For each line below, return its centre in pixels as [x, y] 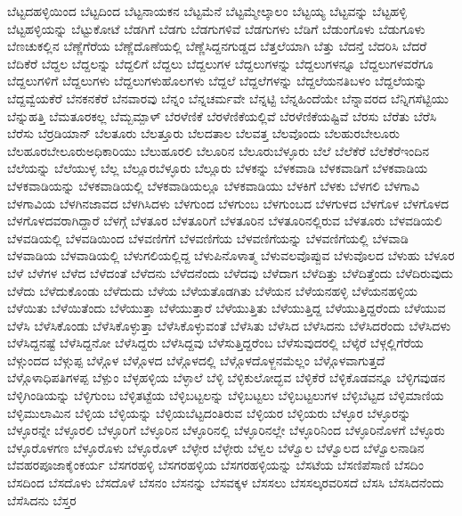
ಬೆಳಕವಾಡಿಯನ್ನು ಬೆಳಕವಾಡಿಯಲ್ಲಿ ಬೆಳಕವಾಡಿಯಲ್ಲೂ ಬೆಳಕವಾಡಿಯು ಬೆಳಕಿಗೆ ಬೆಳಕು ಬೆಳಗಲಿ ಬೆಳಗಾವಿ [213, 185]
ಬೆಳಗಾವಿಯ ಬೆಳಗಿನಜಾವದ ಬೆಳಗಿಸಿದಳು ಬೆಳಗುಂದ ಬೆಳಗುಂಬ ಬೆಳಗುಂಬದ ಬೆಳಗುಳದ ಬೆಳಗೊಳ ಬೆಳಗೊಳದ [228, 203]
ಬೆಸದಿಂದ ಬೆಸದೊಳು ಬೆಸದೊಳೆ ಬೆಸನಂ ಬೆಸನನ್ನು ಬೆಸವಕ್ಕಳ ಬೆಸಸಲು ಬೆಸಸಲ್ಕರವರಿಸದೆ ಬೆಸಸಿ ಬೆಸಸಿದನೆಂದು [226, 483]
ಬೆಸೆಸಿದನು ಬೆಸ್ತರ [42, 500]
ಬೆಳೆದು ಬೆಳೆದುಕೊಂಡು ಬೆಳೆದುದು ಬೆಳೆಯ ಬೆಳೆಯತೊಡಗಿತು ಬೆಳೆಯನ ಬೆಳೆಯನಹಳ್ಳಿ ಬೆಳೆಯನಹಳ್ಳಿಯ [213, 290]
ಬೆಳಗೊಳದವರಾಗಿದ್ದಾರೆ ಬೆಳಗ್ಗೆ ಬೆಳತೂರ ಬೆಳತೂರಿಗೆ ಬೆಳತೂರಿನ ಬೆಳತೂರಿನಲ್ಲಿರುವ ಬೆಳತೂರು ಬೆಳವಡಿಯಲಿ [225, 221]
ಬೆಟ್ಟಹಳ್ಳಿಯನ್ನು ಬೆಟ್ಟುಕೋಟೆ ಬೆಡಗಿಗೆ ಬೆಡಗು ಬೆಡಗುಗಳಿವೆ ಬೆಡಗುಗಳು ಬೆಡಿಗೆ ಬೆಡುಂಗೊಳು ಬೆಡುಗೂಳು [216, 28]
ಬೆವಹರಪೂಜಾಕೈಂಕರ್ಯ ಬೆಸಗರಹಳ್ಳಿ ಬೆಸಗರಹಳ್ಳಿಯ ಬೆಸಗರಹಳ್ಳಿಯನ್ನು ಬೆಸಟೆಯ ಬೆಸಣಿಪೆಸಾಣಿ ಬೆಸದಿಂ [215, 465]
